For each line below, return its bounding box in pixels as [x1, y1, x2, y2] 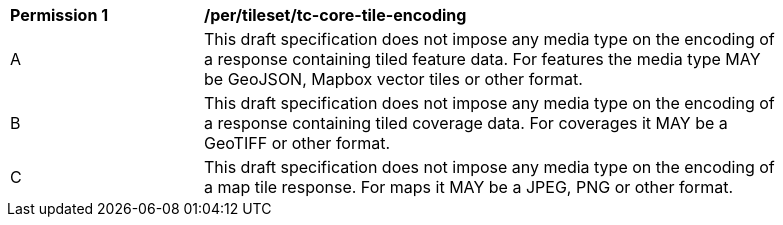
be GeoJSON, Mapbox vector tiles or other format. [204, 69, 583, 89]
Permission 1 [10, 5, 109, 25]
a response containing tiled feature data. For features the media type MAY [204, 49, 761, 69]
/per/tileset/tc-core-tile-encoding [204, 5, 467, 25]
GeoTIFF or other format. [204, 133, 391, 153]
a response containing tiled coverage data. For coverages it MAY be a [204, 113, 728, 133]
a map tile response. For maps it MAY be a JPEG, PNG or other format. [204, 177, 734, 197]
